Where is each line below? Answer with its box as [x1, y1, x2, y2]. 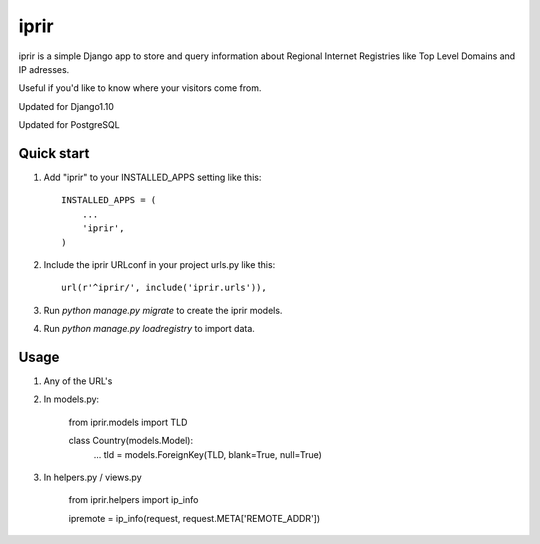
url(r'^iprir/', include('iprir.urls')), [61, 282, 267, 294]
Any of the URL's [43, 375, 113, 387]
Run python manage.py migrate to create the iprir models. [43, 304, 283, 316]
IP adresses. [18, 63, 70, 75]
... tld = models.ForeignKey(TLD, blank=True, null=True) [93, 448, 322, 460]
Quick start [18, 145, 90, 162]
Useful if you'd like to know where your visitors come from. [18, 82, 262, 94]
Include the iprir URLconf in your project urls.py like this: [43, 258, 276, 270]
